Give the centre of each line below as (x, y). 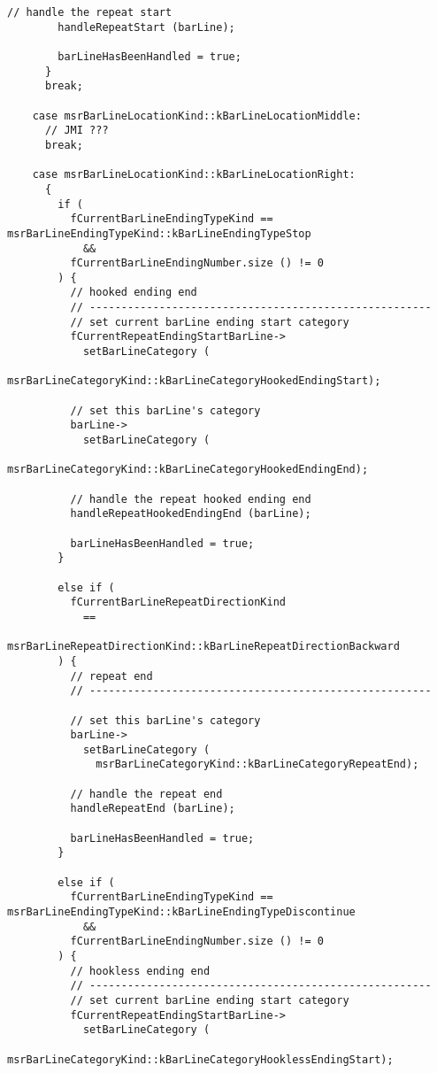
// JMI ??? (77, 131)
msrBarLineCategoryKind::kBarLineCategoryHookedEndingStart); (194, 381)
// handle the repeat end (146, 794)
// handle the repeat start (90, 12)
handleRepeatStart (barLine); (146, 27)
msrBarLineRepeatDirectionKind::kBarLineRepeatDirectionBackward (203, 647)
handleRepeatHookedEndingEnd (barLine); (191, 514)
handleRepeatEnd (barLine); (153, 809)
